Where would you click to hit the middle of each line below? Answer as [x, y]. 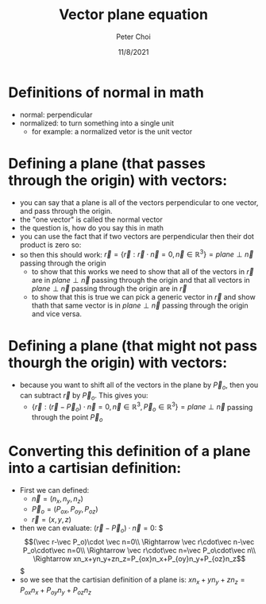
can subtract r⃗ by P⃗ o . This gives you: [84, 397]
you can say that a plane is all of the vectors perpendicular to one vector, [139, 202]
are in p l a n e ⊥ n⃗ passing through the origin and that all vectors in [141, 281]
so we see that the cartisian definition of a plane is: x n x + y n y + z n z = [132, 581]
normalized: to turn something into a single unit [97, 123]
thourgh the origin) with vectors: [118, 363]
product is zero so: [50, 245]
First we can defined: [54, 490]
